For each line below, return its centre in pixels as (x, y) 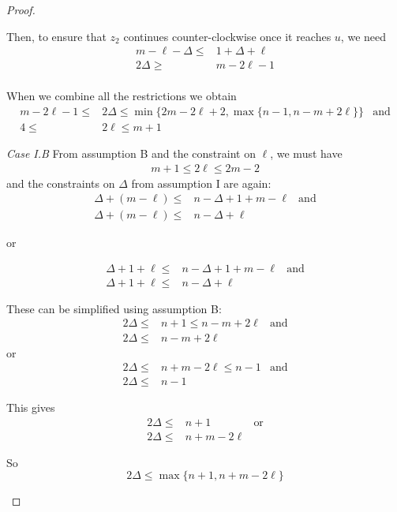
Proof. (21, 9)
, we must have (306, 153)
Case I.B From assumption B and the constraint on (131, 153)
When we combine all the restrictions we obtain (122, 96)
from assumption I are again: (201, 183)
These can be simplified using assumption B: (114, 308)
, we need (363, 36)
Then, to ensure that (56, 36)
